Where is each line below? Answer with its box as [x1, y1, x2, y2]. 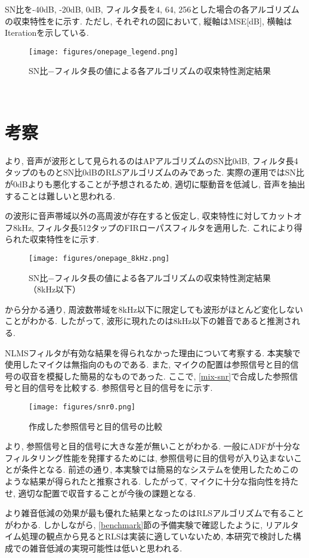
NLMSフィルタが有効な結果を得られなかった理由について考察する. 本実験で [5, 346, 301, 359]
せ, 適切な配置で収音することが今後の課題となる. [5, 486, 196, 499]
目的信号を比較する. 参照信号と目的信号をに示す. [21, 381, 213, 394]
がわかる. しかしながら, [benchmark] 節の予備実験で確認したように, [5, 518, 263, 531]
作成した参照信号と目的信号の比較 [29, 420, 162, 432]
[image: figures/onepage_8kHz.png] [29, 254, 170, 263]
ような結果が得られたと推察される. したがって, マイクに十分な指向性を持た [5, 474, 299, 487]
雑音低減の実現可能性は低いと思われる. [29, 541, 183, 554]
